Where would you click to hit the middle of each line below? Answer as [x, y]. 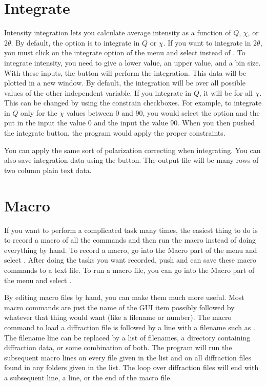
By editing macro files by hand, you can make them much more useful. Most [124, 297]
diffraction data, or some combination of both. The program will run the [118, 347]
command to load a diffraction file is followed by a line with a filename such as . [130, 327]
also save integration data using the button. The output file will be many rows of [131, 160]
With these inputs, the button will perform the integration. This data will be [125, 72]
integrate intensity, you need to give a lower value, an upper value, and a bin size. [132, 62]
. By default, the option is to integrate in [75, 42]
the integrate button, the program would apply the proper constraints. [115, 133]
